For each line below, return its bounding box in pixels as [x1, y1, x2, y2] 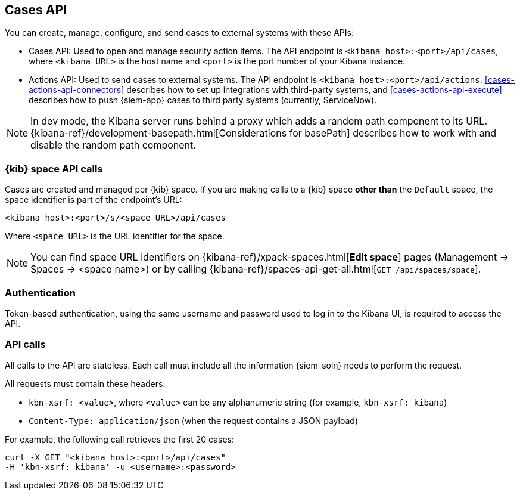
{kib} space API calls [5, 162, 103, 175]
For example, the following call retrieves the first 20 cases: [5, 434, 234, 444]
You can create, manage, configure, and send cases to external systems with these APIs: [5, 27, 354, 38]
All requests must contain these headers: [5, 378, 166, 389]
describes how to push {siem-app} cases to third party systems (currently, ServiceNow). [29, 95, 377, 106]
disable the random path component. [30, 139, 196, 151]
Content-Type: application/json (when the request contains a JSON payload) [29, 415, 358, 426]
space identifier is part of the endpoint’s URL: [5, 194, 182, 205]
